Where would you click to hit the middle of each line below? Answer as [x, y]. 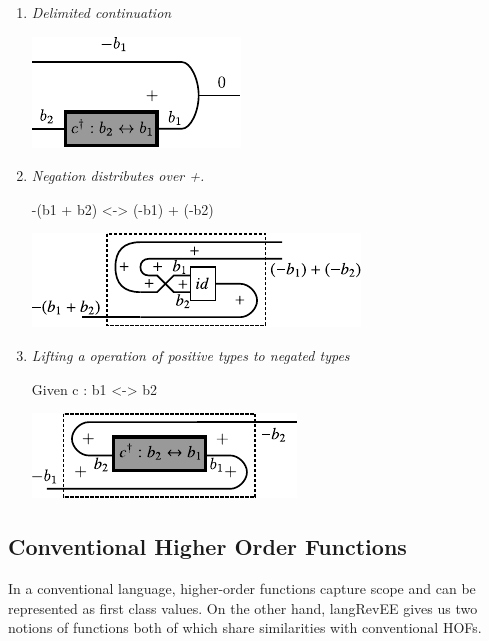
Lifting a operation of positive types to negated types [190, 354]
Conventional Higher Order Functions [207, 546]
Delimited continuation [101, 12]
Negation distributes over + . [118, 175]
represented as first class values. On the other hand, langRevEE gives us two [243, 607]
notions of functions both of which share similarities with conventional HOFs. [245, 627]
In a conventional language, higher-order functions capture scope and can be [242, 587]
